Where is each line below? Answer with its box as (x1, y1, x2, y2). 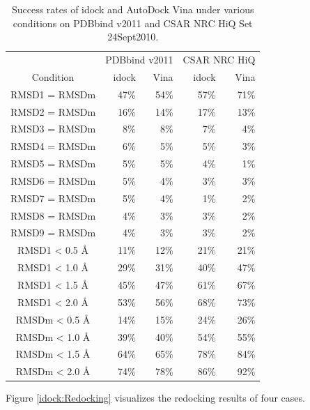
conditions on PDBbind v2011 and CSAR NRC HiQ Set (13, 15, 253, 30)
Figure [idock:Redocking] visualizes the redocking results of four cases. (6, 390, 305, 405)
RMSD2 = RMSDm (10, 104, 96, 119)
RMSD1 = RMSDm (10, 86, 96, 101)
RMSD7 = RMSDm (10, 190, 96, 205)
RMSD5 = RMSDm (10, 156, 96, 171)
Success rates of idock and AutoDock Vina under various (11, 2, 254, 16)
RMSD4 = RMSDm (10, 139, 96, 153)
